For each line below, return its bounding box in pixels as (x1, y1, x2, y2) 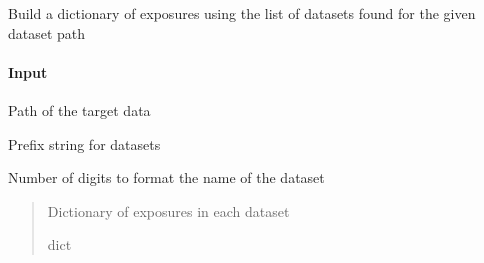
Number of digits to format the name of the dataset (8, 167, 325, 188)
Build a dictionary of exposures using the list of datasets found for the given (8, 3, 476, 23)
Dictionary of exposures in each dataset (47, 200, 290, 221)
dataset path (8, 22, 86, 43)
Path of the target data (8, 99, 151, 120)
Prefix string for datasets (8, 133, 161, 154)
